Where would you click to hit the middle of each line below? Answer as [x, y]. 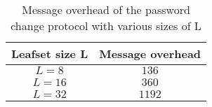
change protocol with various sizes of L [106, 26]
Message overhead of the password [106, 9]
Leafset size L [50, 53]
